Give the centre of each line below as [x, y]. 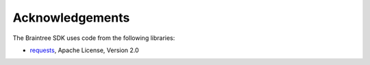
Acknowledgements [71, 18]
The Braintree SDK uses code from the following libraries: [94, 38]
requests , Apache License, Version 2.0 [85, 50]
